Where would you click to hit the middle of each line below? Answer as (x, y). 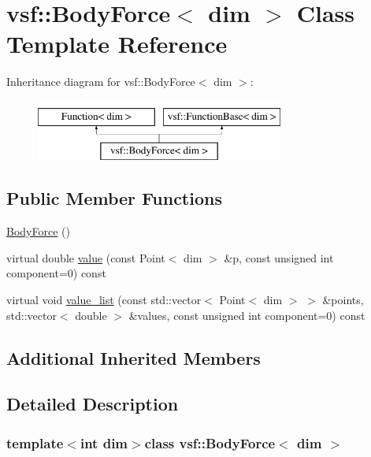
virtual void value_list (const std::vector (104, 300)
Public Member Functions (114, 198)
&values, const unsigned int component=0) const (247, 315)
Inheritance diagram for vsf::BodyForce (101, 82)
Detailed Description (93, 404)
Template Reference (117, 44)
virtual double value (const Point (86, 257)
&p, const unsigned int (279, 257)
